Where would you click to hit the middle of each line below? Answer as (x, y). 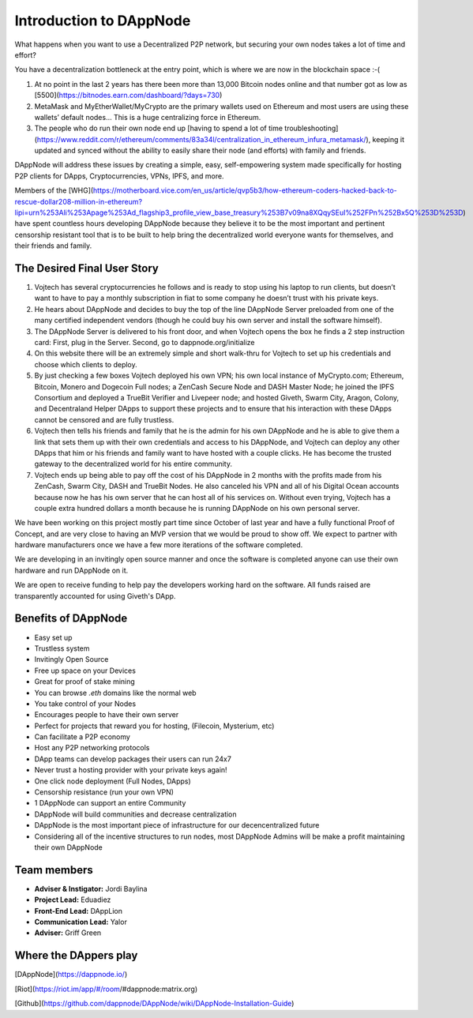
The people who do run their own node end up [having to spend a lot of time (159, 128)
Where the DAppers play (76, 956)
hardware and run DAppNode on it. (71, 570)
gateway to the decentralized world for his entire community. (133, 464)
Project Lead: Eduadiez (73, 900)
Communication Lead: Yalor (81, 922)
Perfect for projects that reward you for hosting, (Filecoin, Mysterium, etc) (154, 726)
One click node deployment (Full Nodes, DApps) (113, 781)
